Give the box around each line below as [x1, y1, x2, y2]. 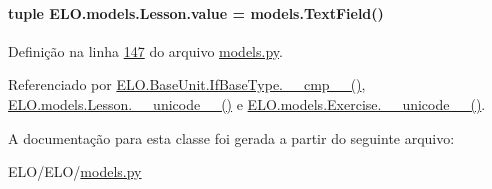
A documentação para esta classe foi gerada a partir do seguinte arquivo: [8, 127, 455, 148]
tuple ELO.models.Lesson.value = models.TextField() [8, 2, 384, 23]
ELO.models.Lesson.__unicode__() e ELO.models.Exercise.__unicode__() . [8, 93, 486, 114]
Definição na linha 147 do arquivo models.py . [8, 40, 283, 61]
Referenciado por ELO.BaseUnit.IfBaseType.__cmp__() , [8, 74, 366, 95]
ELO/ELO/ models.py [8, 161, 142, 182]
